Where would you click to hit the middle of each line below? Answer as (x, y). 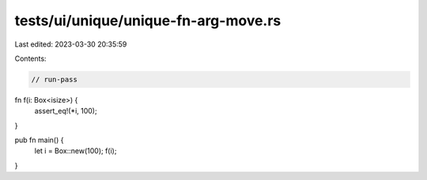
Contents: (30, 58)
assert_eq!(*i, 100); (66, 111)
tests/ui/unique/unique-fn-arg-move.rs (148, 21)
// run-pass (55, 79)
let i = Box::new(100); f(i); (76, 151)
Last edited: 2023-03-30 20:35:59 (71, 44)
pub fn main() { (39, 140)
